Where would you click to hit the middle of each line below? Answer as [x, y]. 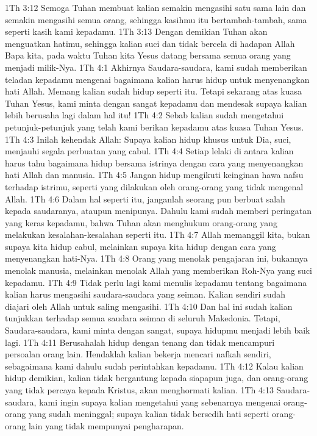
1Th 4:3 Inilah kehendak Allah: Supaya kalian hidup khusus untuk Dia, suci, [148, 139]
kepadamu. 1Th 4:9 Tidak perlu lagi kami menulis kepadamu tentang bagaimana [156, 282]
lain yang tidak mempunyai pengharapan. [106, 425]
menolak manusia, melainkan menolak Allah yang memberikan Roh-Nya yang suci [158, 270]
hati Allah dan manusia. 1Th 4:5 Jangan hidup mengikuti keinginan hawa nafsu [154, 175]
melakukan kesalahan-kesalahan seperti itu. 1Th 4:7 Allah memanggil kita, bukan [158, 234]
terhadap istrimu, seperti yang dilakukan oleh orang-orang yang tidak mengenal [154, 186]
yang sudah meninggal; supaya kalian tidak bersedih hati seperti [149, 414]
